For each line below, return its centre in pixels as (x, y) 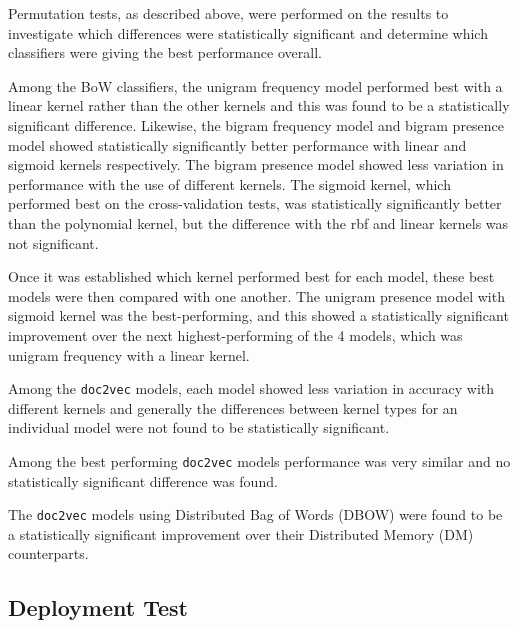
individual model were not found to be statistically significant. (199, 427)
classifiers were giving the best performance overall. (165, 52)
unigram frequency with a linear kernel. (129, 354)
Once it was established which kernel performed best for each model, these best (251, 276)
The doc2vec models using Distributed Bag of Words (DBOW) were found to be (255, 514)
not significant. (53, 242)
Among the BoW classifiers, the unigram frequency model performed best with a (255, 85)
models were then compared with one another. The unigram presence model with (256, 295)
